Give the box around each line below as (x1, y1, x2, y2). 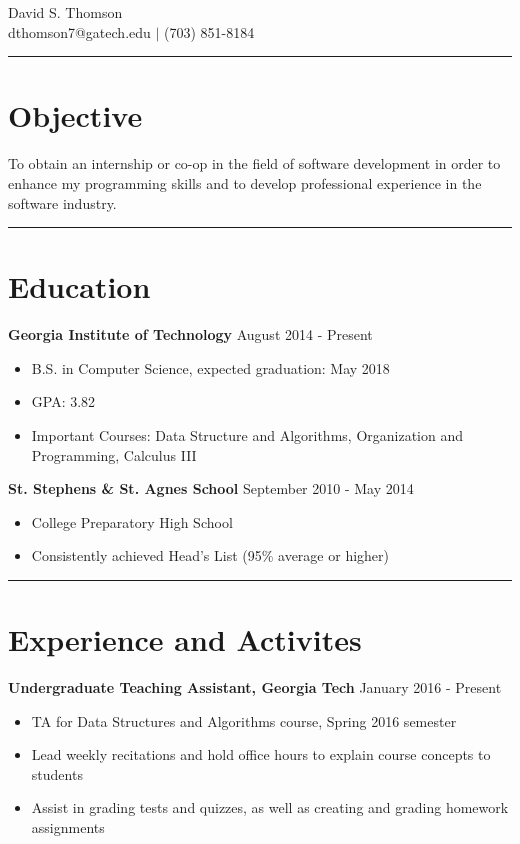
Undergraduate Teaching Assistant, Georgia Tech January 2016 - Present (8, 677, 502, 698)
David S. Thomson (8, 2, 123, 22)
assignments (31, 817, 105, 838)
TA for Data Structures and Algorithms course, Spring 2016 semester (31, 710, 457, 731)
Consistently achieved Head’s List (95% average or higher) (31, 545, 389, 566)
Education (8, 266, 151, 307)
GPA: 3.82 (31, 391, 96, 412)
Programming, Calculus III (31, 444, 197, 465)
